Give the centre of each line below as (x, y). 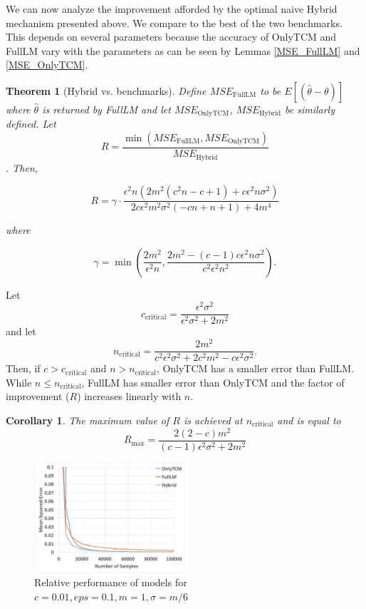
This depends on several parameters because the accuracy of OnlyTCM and (171, 37)
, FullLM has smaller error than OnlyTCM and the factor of (213, 382)
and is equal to (309, 420)
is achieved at (213, 420)
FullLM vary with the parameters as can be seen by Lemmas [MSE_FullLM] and (183, 50)
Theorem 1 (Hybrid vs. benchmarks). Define (106, 90)
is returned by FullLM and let (106, 109)
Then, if (23, 368)
